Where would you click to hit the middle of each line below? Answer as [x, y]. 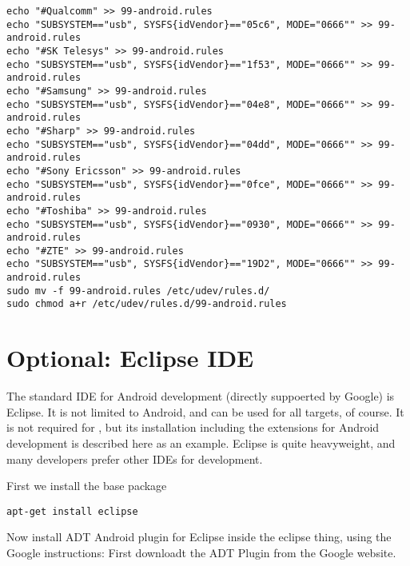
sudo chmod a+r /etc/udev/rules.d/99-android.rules [147, 304]
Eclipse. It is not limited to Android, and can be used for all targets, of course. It [205, 411]
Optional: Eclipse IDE [130, 358]
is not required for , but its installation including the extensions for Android [193, 427]
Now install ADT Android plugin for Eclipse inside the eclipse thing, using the [199, 537]
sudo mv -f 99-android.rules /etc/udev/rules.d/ [138, 291]
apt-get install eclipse [72, 511]
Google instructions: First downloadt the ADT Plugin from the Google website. [201, 553]
